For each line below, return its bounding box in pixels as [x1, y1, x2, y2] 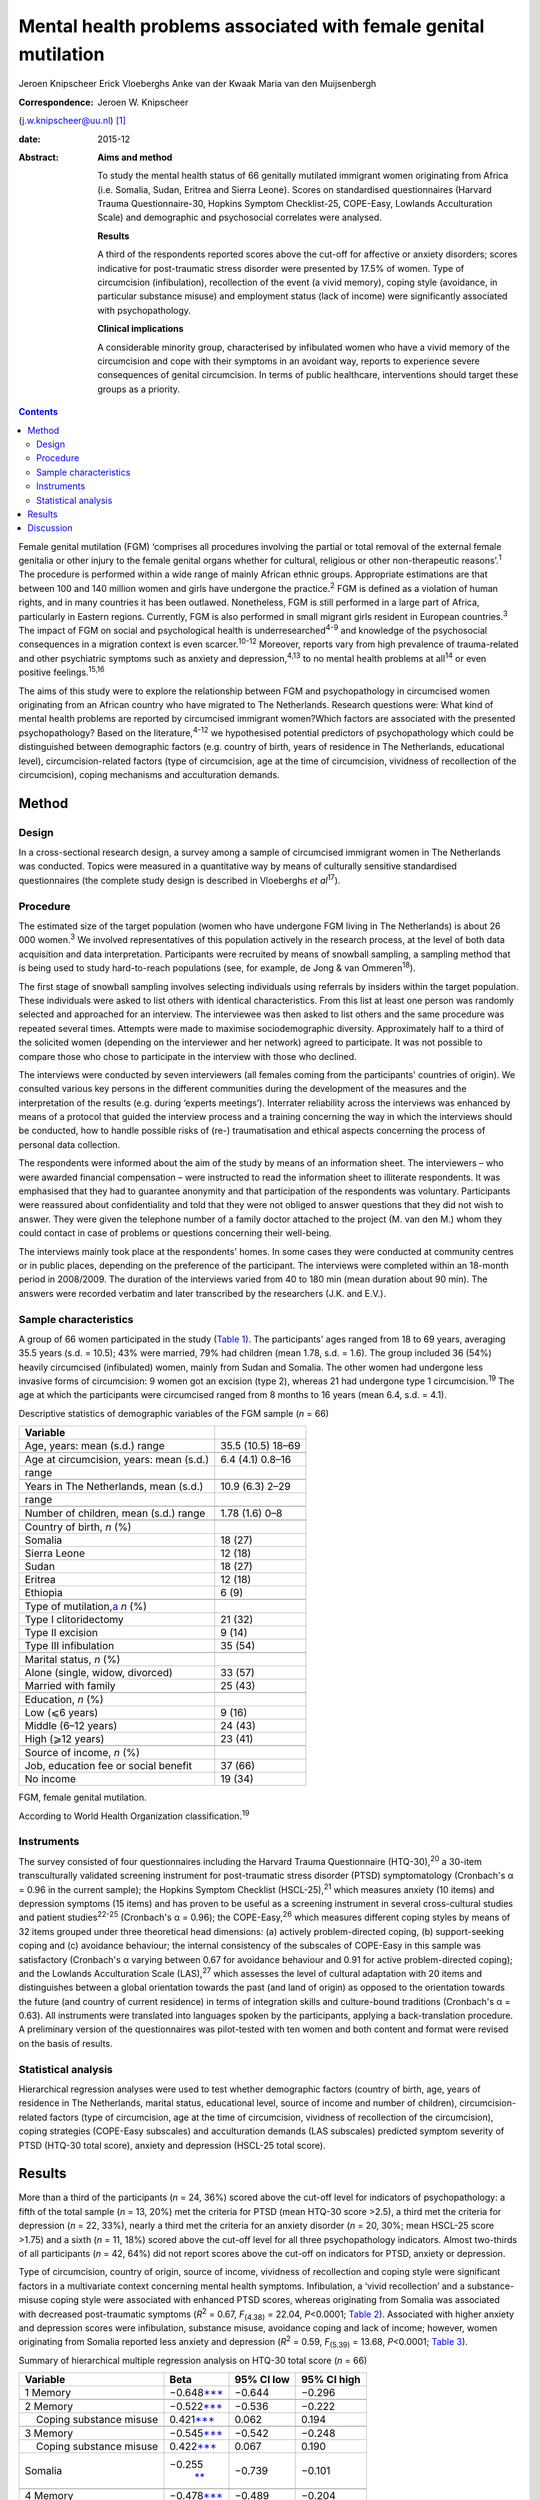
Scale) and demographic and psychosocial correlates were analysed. [97, 211, 382, 224]
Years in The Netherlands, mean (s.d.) [24, 1480, 204, 1494]
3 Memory [24, 2426, 74, 2440]
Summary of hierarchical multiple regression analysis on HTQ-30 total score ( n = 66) [18, 2354, 368, 2366]
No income [24, 1772, 77, 1786]
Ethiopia [24, 1586, 64, 1600]
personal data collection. [18, 1138, 121, 1150]
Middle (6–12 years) [24, 1719, 118, 1733]
